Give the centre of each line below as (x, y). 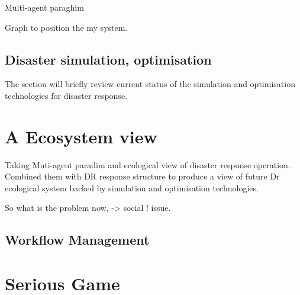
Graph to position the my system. (66, 27)
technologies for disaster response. (66, 95)
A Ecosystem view (81, 136)
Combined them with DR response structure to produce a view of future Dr (142, 176)
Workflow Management (77, 240)
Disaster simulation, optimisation (108, 59)
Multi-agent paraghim (44, 7)
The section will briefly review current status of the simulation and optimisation (150, 84)
